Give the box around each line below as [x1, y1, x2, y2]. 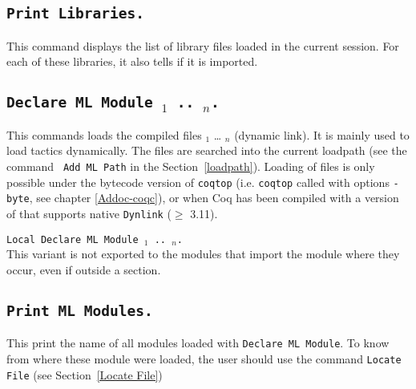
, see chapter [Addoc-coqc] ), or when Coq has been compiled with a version [29, 189, 399, 206]
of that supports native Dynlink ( [6, 205, 172, 221]
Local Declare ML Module [6, 233, 139, 245]
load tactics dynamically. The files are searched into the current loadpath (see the [6, 142, 407, 159]
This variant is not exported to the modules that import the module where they [6, 245, 400, 262]
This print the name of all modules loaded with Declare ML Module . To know [6, 334, 390, 351]
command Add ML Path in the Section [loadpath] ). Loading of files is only [6, 157, 375, 174]
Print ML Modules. [6, 302, 153, 319]
